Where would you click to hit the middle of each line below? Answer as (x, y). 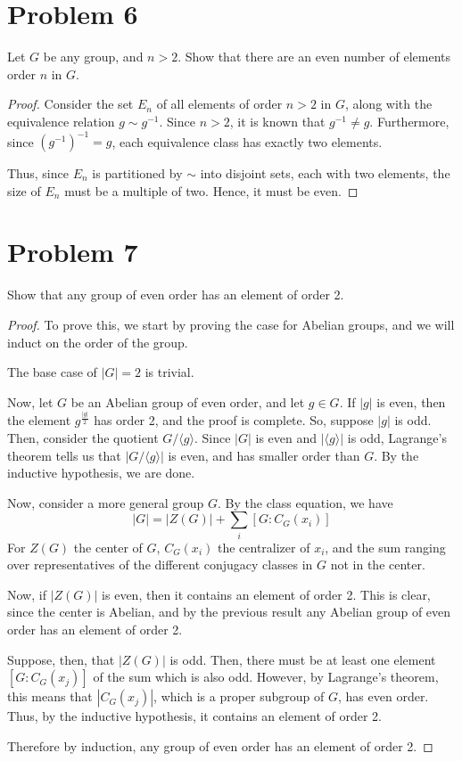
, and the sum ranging (385, 547)
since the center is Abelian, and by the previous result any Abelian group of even (229, 612)
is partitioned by (137, 173)
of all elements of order (219, 104)
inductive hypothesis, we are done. (101, 473)
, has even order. (384, 696)
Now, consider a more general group (106, 502)
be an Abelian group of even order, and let (188, 401)
